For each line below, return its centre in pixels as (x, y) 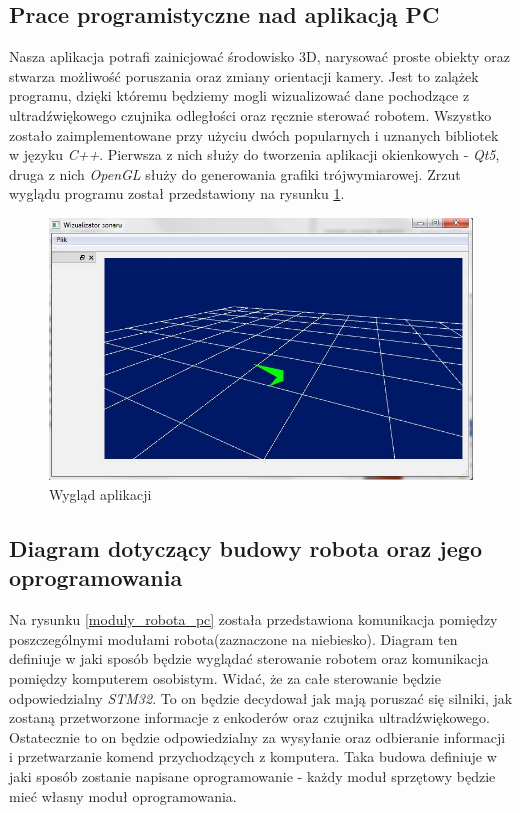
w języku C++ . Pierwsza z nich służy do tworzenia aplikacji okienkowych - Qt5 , (254, 154)
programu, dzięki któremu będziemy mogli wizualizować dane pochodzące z (239, 95)
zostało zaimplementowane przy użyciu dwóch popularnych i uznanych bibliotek (254, 134)
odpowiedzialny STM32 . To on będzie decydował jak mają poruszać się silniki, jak (261, 697)
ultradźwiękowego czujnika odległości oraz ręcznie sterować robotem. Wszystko (250, 114)
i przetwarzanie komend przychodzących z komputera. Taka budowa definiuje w (253, 756)
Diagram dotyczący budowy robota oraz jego (245, 548)
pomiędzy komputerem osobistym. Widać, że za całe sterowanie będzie (225, 678)
